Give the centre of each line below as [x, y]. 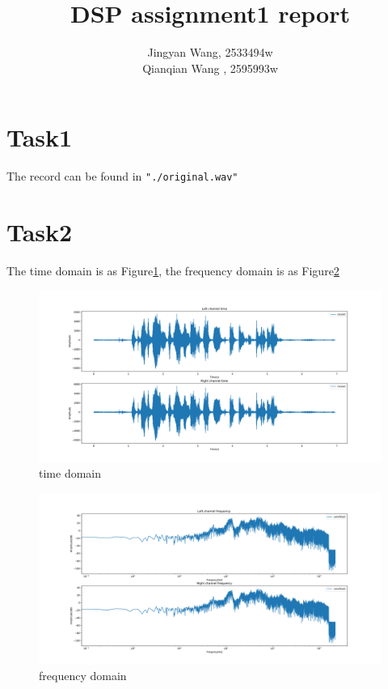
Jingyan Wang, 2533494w [210, 52]
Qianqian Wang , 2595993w [210, 68]
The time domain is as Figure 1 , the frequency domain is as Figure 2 [173, 271]
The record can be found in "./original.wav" [122, 176]
